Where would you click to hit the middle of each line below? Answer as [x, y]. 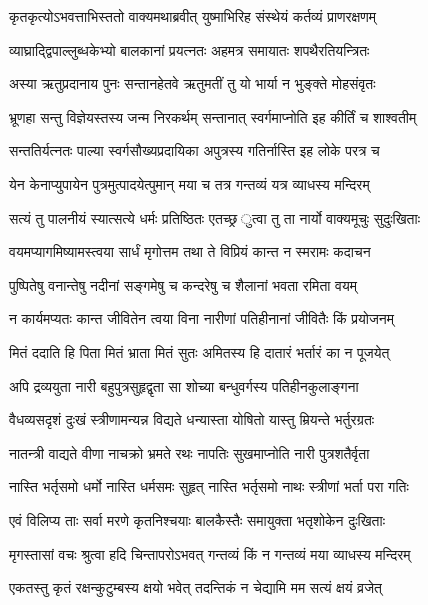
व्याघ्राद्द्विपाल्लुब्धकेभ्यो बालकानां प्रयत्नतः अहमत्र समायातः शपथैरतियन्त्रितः [189, 49]
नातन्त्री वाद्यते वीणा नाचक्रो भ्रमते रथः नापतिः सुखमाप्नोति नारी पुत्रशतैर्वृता [189, 452]
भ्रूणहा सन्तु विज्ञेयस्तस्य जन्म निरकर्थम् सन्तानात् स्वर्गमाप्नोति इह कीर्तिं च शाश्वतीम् [213, 116]
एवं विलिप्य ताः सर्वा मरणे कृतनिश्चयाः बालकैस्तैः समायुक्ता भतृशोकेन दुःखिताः [197, 519]
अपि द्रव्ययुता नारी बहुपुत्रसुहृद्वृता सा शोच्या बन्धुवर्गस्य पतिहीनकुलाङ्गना [184, 385]
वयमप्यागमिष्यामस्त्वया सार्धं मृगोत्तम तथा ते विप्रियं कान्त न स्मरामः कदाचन [190, 251]
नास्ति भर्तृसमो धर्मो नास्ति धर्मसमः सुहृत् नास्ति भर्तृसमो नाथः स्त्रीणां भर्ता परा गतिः [209, 486]
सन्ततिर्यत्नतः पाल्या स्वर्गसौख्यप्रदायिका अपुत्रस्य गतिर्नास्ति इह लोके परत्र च [194, 150]
